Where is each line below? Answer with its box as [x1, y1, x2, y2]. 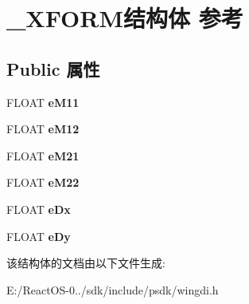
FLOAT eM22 [6, 174, 80, 191]
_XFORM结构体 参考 [6, 2, 243, 34]
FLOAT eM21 [6, 147, 80, 164]
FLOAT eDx [6, 200, 71, 217]
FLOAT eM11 [6, 93, 80, 110]
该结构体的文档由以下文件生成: [6, 255, 165, 271]
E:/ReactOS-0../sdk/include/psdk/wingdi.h [6, 281, 219, 298]
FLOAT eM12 [6, 120, 80, 137]
